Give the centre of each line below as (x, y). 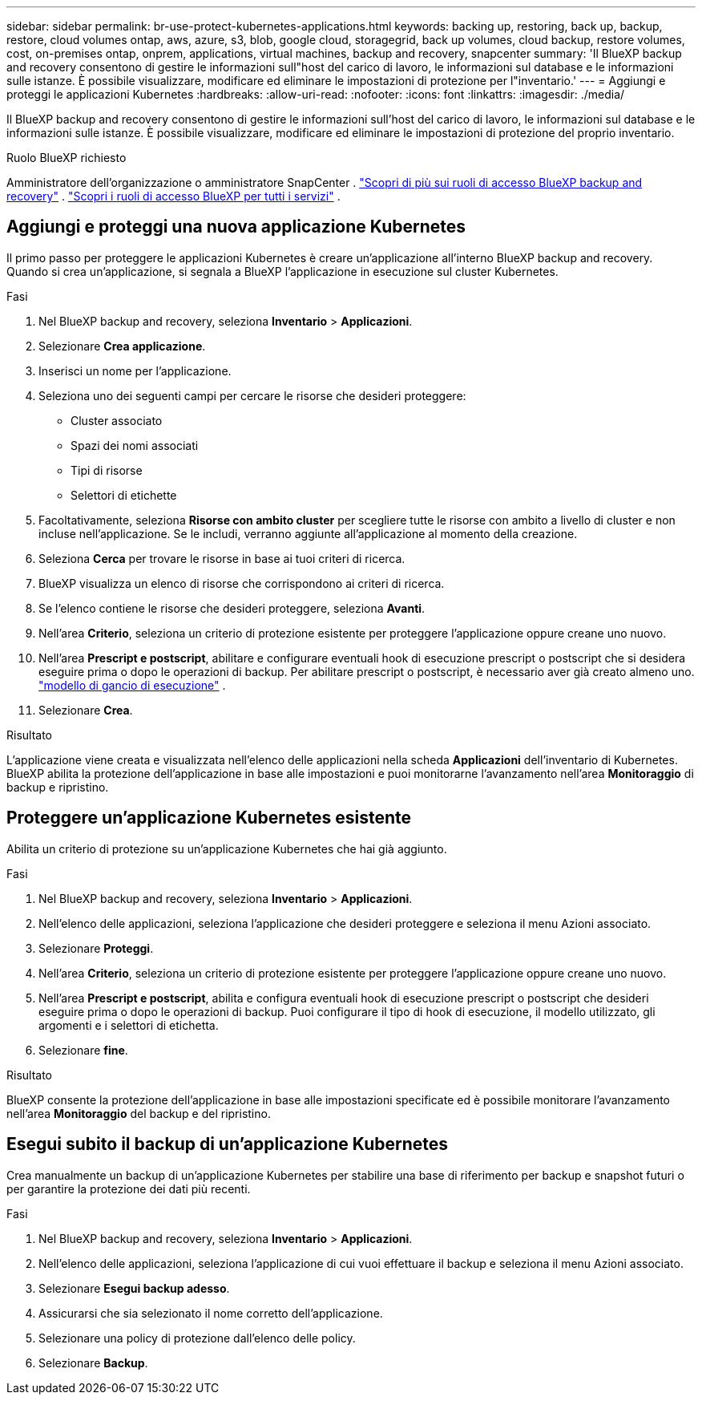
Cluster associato (117, 420)
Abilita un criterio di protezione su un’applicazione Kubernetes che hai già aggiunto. (227, 848)
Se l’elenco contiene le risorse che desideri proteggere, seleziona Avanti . (232, 608)
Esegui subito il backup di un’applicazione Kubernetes (228, 1144)
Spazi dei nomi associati (135, 445)
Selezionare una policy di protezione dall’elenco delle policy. (197, 1338)
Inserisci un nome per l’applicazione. (135, 370)
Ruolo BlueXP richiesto (67, 158)
